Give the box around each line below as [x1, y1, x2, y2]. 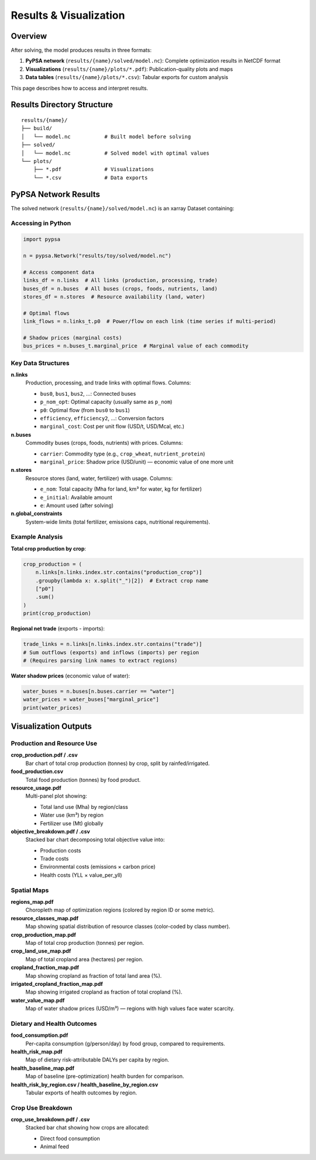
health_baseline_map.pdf [11, 1064, 75, 1071]
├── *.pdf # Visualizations [33, 166, 154, 173]
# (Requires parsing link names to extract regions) [23, 657, 178, 664]
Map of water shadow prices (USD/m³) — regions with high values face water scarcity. [25, 1005, 235, 1012]
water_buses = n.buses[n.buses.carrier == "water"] [23, 688, 175, 695]
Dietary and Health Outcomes [11, 1019, 97, 1028]
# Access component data [23, 268, 95, 275]
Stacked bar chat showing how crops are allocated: [25, 1124, 149, 1131]
